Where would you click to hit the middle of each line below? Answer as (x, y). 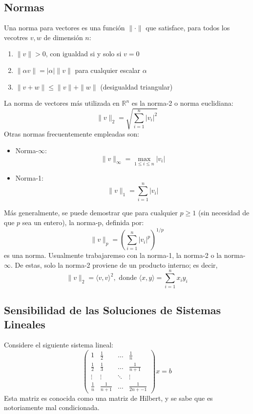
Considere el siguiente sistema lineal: (59, 345)
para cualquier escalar (108, 70)
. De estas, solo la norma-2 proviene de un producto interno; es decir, (114, 264)
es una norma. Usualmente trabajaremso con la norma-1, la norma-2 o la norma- (125, 255)
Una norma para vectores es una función (64, 28)
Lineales (25, 324)
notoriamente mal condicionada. (52, 407)
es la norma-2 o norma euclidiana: (182, 103)
